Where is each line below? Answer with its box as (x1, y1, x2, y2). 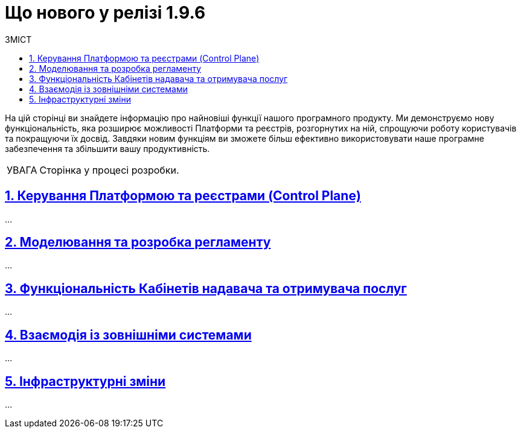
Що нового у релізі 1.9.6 (5, 2, 206, 23)
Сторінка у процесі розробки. (39, 163, 179, 176)
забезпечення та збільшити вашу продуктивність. (5, 143, 210, 154)
